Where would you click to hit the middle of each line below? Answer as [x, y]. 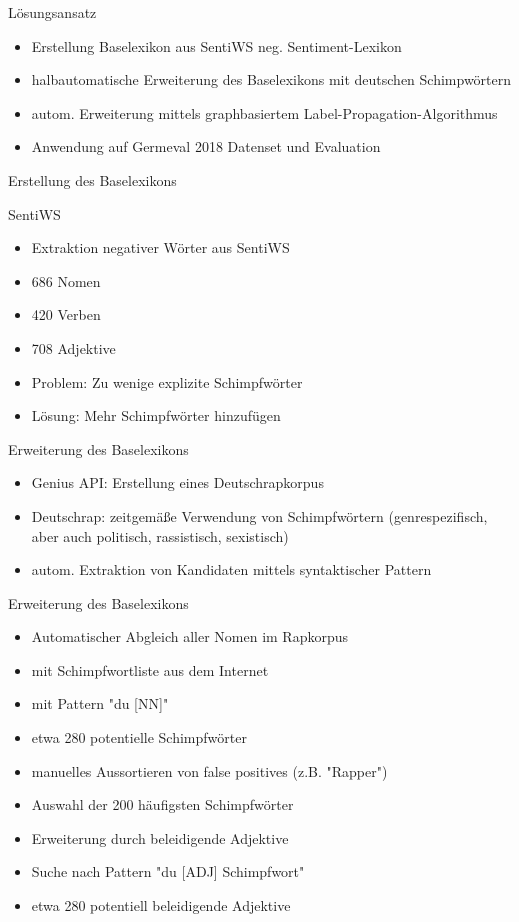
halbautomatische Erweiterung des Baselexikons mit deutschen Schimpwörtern [271, 79]
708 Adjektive [73, 347]
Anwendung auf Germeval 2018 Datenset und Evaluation [206, 146]
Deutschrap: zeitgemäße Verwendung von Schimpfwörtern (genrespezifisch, [259, 515]
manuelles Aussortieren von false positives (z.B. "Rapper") [209, 770]
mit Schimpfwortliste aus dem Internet [150, 669]
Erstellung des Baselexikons [92, 179]
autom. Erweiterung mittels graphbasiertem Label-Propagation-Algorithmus [264, 112]
